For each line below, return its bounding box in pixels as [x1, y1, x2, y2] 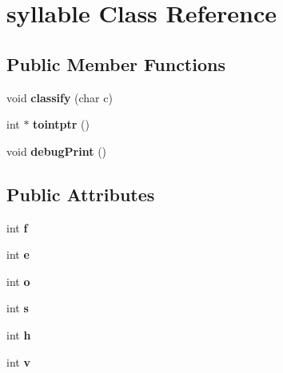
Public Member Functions [6, 51, 225, 76]
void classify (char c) [6, 89, 113, 105]
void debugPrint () [6, 142, 107, 159]
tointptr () [33, 116, 90, 133]
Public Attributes [6, 181, 155, 206]
